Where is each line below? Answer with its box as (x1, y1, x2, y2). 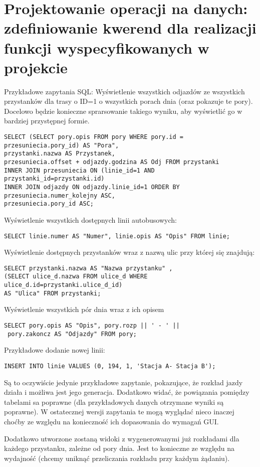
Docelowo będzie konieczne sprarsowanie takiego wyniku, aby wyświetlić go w (4, 105, 242, 116)
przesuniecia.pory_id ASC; (4, 200, 94, 208)
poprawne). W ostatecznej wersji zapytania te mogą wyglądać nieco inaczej (4, 406, 234, 417)
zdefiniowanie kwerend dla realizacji (4, 18, 256, 38)
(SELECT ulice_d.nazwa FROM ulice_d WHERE (4, 273, 148, 280)
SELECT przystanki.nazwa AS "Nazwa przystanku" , (4, 264, 173, 272)
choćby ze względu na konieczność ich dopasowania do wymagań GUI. (4, 416, 219, 426)
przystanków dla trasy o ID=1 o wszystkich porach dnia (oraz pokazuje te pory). (4, 96, 253, 106)
